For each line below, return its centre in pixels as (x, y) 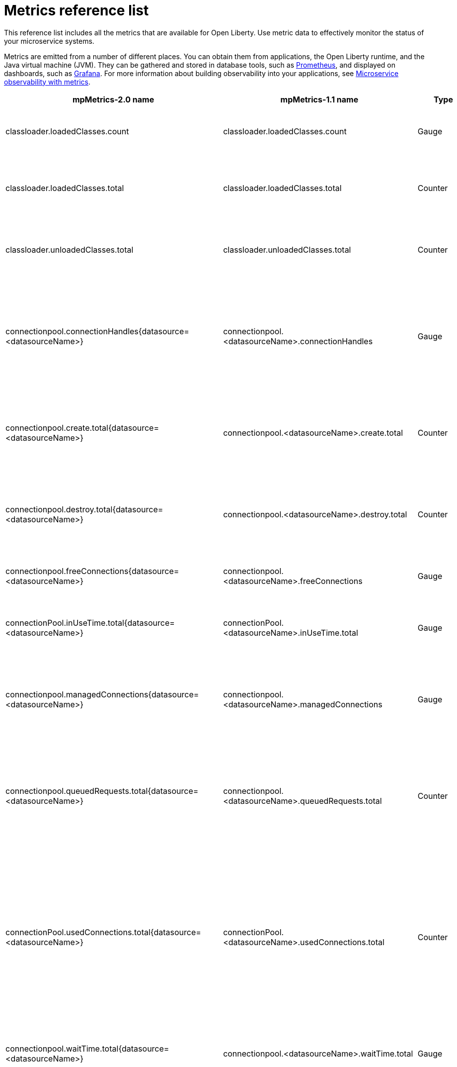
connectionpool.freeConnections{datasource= (92, 571)
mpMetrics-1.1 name (319, 99)
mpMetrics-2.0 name (113, 99)
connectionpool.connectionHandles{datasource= (97, 331)
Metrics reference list (76, 10)
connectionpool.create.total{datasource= (82, 428)
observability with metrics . (47, 82)
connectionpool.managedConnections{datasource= (102, 694)
